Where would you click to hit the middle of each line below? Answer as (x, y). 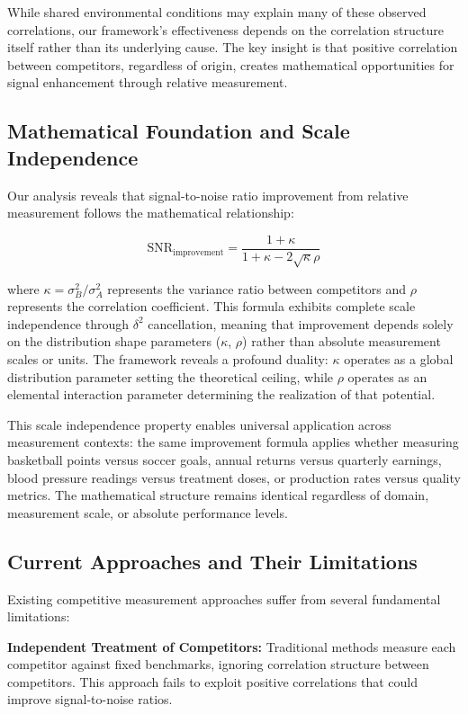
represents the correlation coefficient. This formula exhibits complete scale (211, 306)
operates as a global (399, 358)
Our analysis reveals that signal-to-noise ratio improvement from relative (208, 195)
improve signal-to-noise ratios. (90, 699)
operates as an (387, 376)
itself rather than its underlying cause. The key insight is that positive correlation (233, 47)
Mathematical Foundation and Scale (179, 131)
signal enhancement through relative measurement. (148, 82)
